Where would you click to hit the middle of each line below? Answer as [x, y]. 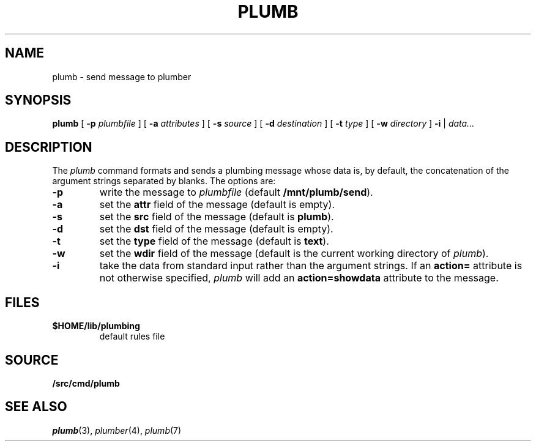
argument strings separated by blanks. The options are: [164, 181]
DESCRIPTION [49, 147]
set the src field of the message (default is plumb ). [217, 217]
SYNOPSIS [38, 100]
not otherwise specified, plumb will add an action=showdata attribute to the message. [299, 278]
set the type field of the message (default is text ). [214, 241]
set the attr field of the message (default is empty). [217, 205]
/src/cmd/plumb [86, 383]
